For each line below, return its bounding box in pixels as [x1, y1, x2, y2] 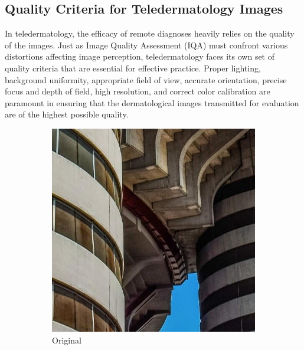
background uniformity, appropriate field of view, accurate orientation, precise [5, 73, 287, 86]
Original [52, 333, 81, 346]
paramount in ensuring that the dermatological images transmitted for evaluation [5, 96, 299, 109]
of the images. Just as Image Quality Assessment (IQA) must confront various [5, 38, 288, 51]
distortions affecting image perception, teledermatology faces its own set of [5, 50, 275, 63]
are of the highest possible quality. [5, 108, 129, 120]
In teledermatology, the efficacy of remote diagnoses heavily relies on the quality [5, 27, 295, 40]
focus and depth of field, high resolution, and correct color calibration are [5, 85, 270, 97]
